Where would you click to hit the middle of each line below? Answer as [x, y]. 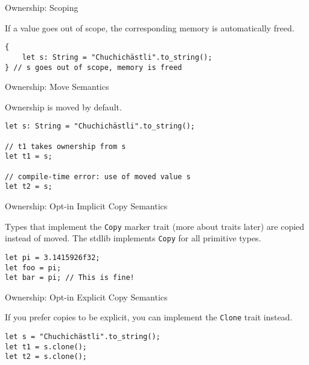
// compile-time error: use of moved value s [98, 176]
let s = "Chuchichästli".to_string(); [83, 337]
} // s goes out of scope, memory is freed [94, 67]
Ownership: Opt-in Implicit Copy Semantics [86, 205]
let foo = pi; [33, 268]
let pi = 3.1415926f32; [53, 257]
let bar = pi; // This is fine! [70, 278]
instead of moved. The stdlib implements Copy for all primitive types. [133, 238]
